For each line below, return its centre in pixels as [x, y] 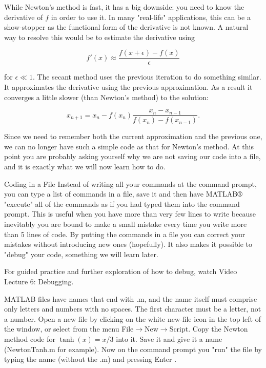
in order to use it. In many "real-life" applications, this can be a [151, 17]
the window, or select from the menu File [69, 329]
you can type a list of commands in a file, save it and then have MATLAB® [123, 194]
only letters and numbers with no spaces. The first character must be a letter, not [133, 309]
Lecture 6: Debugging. [39, 281]
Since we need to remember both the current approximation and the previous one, [133, 136]
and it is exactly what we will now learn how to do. [85, 167]
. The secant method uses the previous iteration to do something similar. [147, 77]
